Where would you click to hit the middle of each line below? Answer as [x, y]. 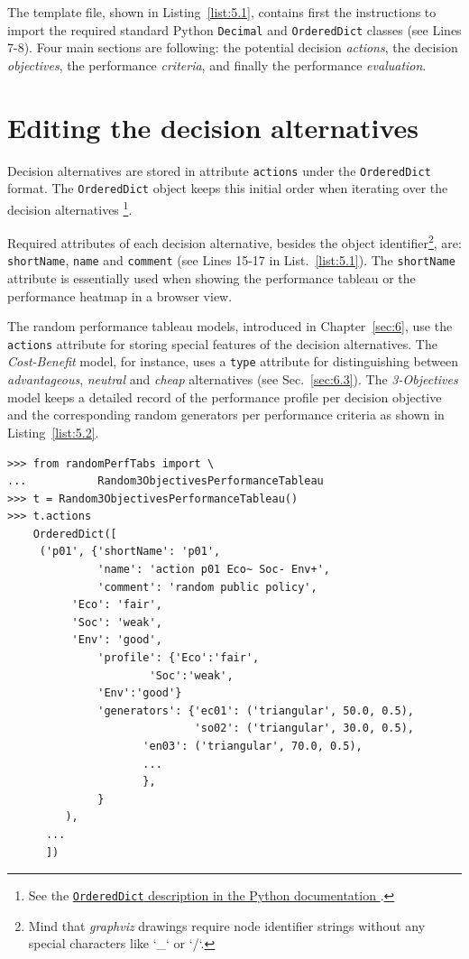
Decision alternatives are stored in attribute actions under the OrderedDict [219, 170]
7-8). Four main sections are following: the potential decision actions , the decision [233, 47]
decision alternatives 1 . [70, 207]
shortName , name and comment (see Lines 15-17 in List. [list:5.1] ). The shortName [231, 260]
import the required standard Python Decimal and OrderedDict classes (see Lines [234, 29]
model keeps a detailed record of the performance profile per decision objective [225, 397]
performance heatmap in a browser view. [120, 295]
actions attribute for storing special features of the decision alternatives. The [222, 343]
